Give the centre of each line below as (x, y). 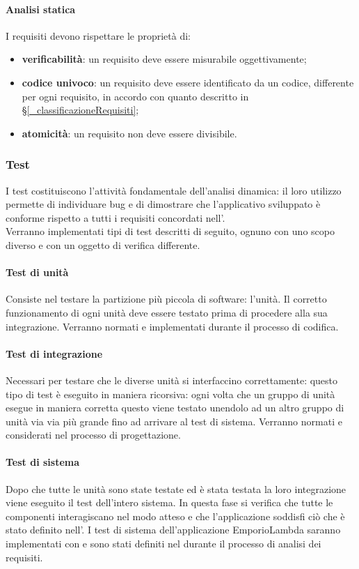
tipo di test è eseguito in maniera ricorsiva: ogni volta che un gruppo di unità (170, 394)
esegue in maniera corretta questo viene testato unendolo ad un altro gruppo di (175, 408)
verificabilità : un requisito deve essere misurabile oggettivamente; (164, 59)
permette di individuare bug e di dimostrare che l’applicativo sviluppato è (163, 204)
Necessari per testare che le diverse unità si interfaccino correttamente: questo (172, 380)
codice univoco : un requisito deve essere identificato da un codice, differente (188, 82)
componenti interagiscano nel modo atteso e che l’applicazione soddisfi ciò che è (175, 516)
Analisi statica (41, 9)
